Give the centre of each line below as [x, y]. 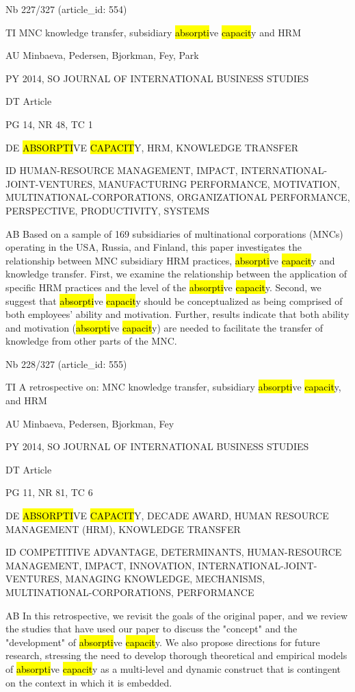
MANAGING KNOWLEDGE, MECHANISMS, [165, 579]
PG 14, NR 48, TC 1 [49, 124]
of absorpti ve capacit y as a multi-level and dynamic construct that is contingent [173, 668]
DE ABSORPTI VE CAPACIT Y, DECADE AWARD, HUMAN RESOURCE [167, 516]
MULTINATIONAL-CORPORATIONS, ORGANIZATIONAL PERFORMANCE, [178, 197]
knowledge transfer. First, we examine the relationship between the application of [176, 274]
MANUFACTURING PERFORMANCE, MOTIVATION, [219, 183]
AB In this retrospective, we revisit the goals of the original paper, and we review [177, 615]
